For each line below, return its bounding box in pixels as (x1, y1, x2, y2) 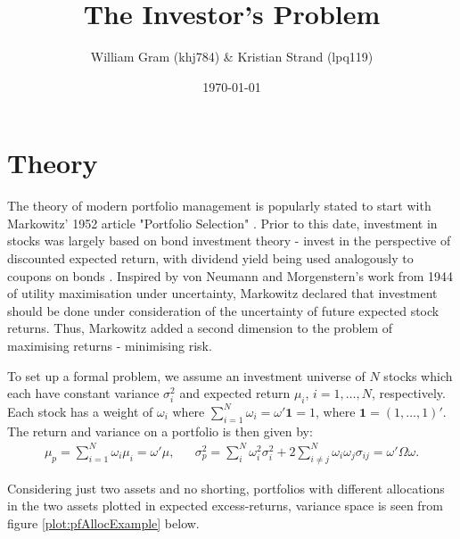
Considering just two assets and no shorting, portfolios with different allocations (7, 478, 445, 497)
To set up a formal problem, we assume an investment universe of (7, 366, 366, 385)
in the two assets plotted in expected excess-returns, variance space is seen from (7, 496, 443, 515)
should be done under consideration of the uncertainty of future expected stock (7, 301, 439, 319)
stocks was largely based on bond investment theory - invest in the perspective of (7, 231, 451, 250)
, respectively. (372, 384, 446, 402)
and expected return (179, 384, 291, 402)
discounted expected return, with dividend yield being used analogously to (7, 249, 414, 268)
